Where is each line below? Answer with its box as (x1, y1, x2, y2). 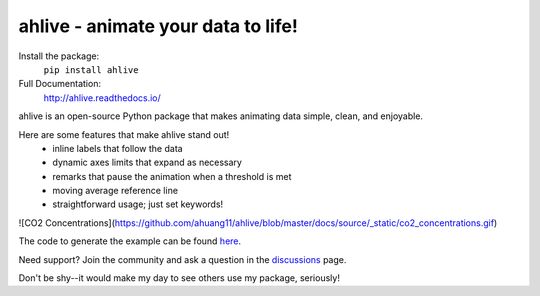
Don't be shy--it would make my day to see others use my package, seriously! (18, 272, 340, 284)
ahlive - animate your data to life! (18, 15, 299, 37)
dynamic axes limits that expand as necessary (52, 156, 242, 169)
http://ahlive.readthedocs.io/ (43, 91, 162, 104)
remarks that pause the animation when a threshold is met (52, 170, 292, 182)
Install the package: (18, 50, 100, 62)
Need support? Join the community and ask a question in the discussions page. (18, 253, 347, 265)
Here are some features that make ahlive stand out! (18, 128, 230, 140)
